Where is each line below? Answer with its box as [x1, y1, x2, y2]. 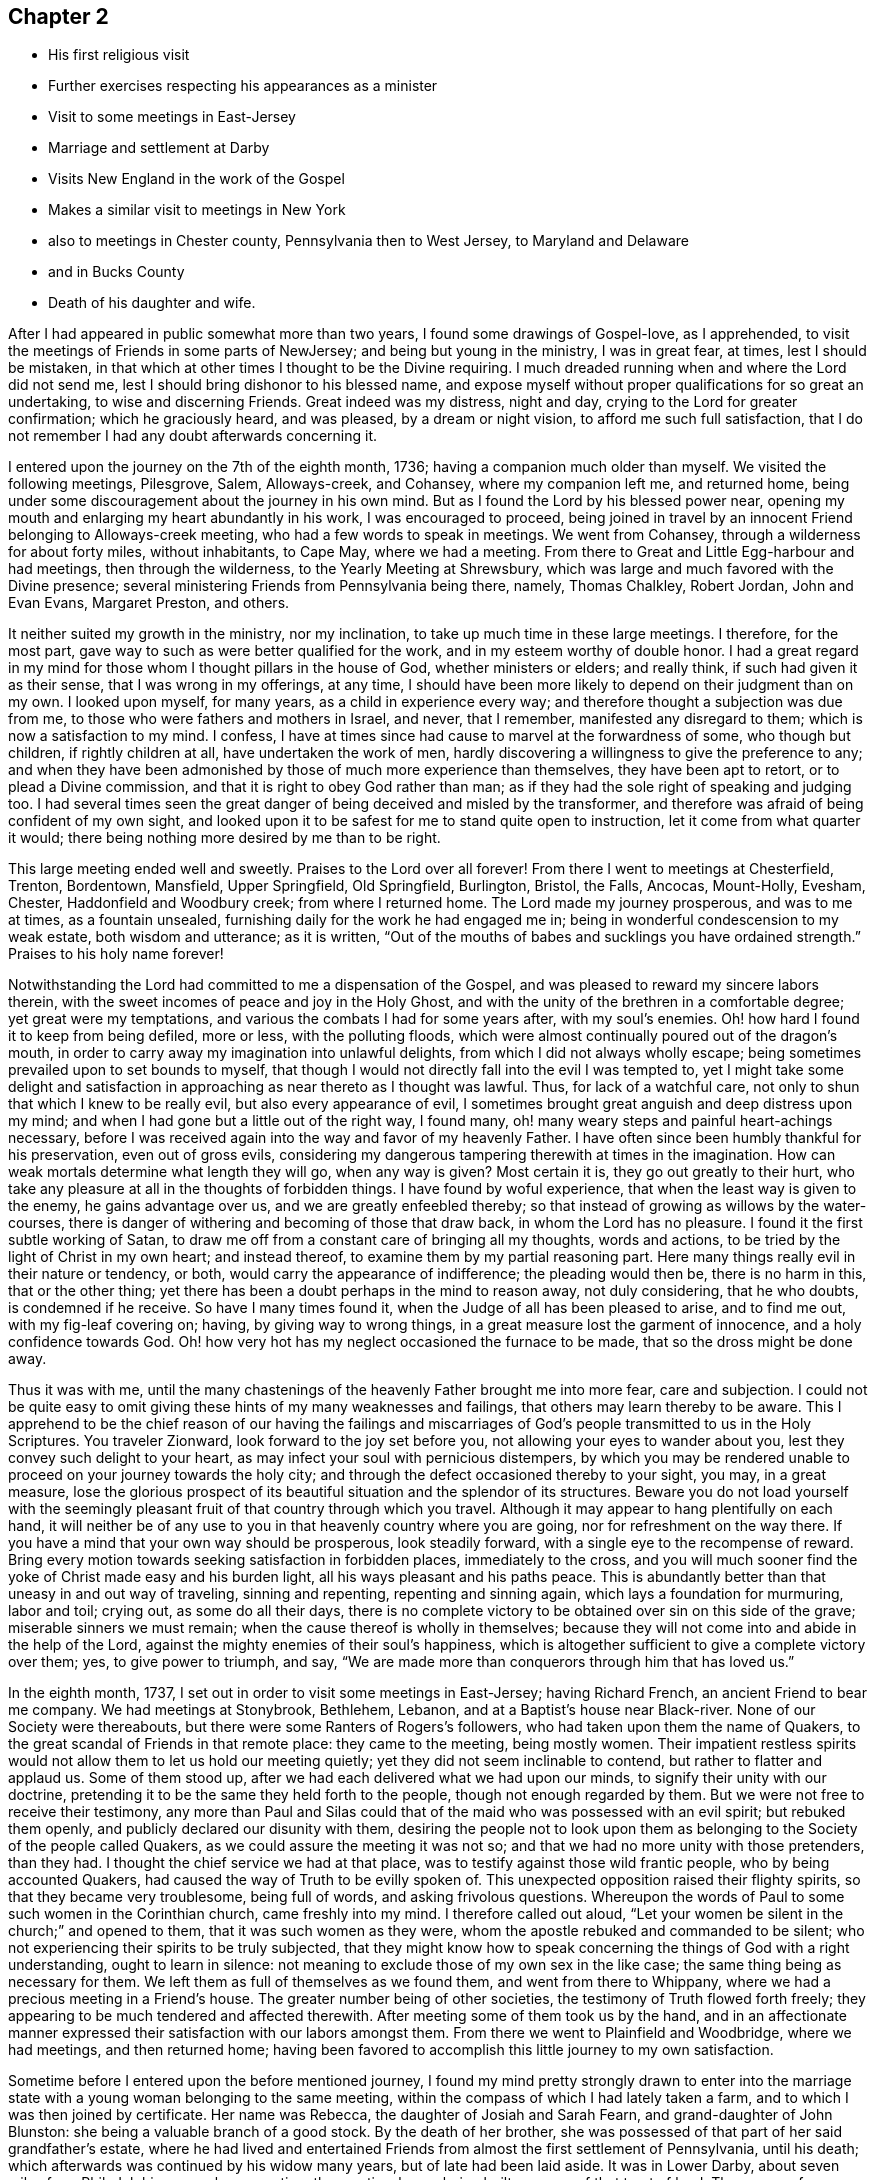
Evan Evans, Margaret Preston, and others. [8, 594, 290, 612]
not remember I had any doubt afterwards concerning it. [8, 427, 378, 445]
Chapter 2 [8, 4, 109, 29]
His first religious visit [48, 46, 190, 64]
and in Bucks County [48, 263, 185, 281]
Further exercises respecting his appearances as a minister [48, 77, 438, 95]
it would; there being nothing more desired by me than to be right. [8, 829, 441, 847]
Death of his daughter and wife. [48, 294, 256, 312]
